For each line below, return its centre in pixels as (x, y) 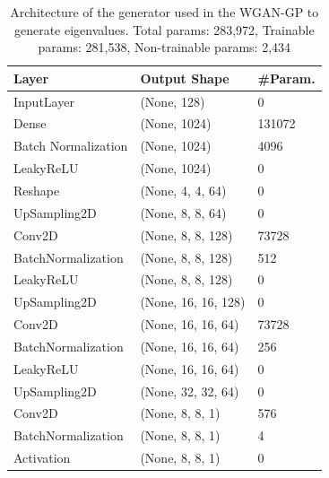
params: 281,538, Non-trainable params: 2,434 (164, 47)
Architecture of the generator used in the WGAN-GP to (164, 12)
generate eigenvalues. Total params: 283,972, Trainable (164, 29)
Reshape (37, 190)
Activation (42, 458)
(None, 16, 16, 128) (193, 302)
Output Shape (185, 78)
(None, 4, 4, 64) (183, 190)
